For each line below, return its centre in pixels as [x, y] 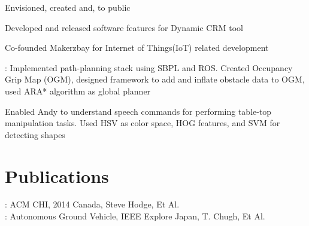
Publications [57, 175]
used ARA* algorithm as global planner [78, 91]
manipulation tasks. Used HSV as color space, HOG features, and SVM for [143, 123]
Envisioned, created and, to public [68, 7]
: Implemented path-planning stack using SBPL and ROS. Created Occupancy [149, 67]
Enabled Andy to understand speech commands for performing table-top [138, 111]
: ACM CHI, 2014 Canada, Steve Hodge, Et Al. [92, 204]
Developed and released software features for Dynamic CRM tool [124, 27]
